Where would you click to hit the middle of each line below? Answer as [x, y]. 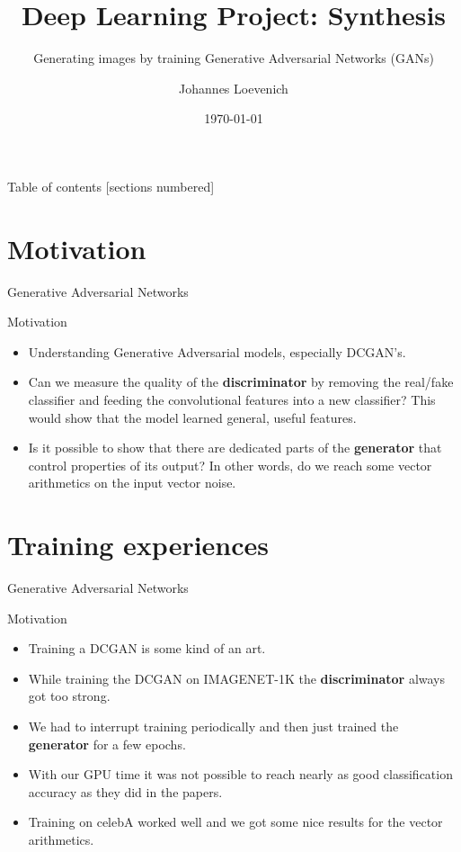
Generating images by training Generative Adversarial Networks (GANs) [234, 58]
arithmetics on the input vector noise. [132, 483]
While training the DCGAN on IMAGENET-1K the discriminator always [237, 678]
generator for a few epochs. [107, 744]
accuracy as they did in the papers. [125, 791]
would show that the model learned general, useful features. [192, 417]
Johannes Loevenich [234, 88]
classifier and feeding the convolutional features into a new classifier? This [232, 399]
